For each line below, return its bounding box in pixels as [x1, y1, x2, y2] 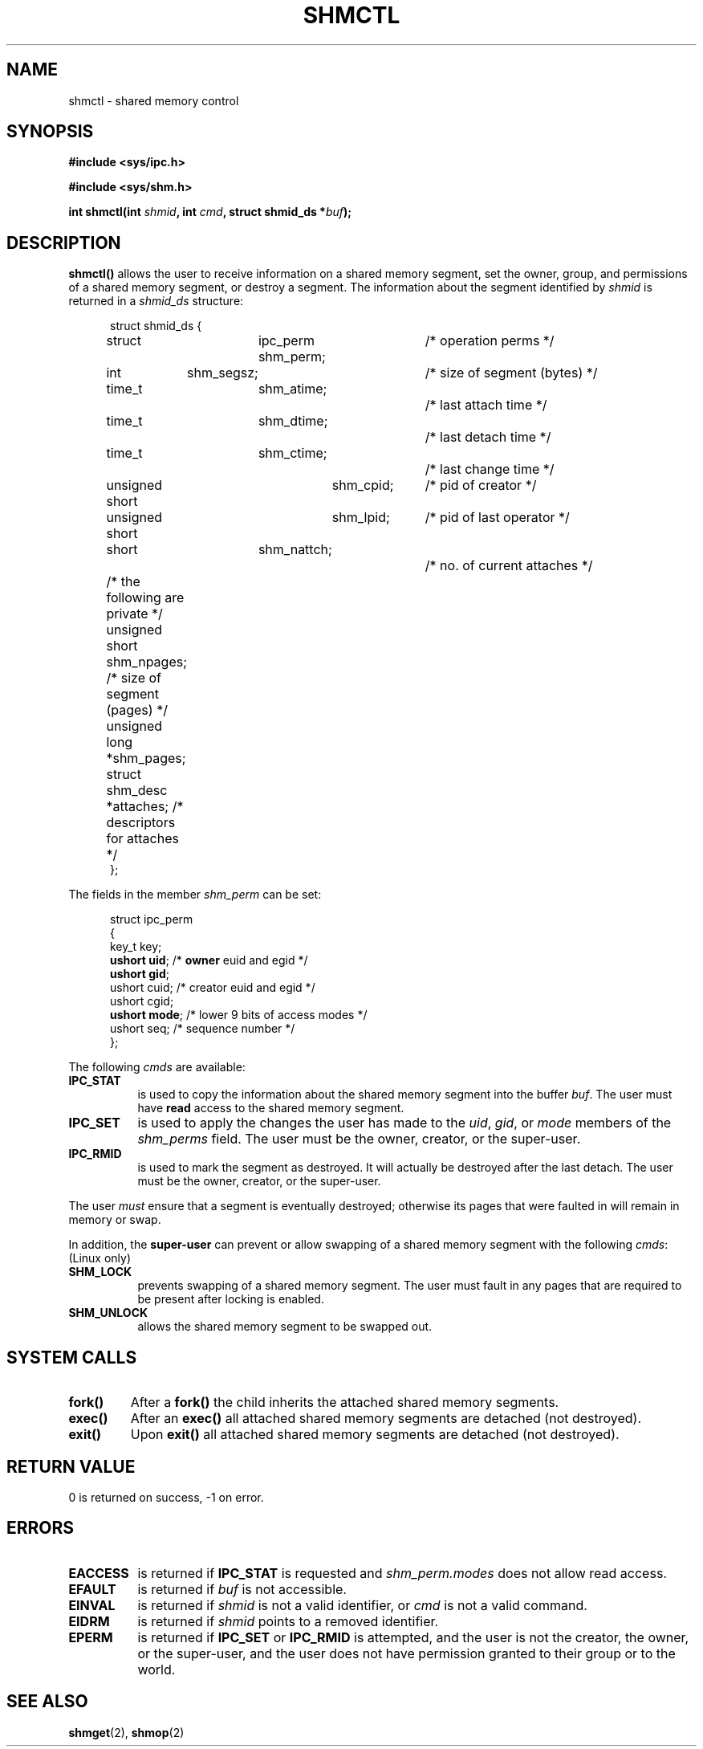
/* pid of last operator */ [425, 509, 570, 526]
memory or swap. [68, 1213, 161, 1227]
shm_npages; [106, 654, 187, 671]
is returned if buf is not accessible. [137, 1580, 347, 1597]
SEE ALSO [6, 1691, 88, 1712]
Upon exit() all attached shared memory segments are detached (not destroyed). [130, 1426, 620, 1443]
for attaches [106, 830, 179, 847]
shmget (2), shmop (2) [68, 1725, 185, 1739]
